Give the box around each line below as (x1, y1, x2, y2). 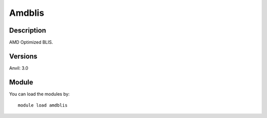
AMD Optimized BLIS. (9, 39, 53, 45)
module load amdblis (18, 103, 68, 108)
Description (9, 26, 46, 35)
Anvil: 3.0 (9, 65, 29, 71)
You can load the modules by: (9, 91, 70, 97)
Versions (9, 52, 38, 60)
